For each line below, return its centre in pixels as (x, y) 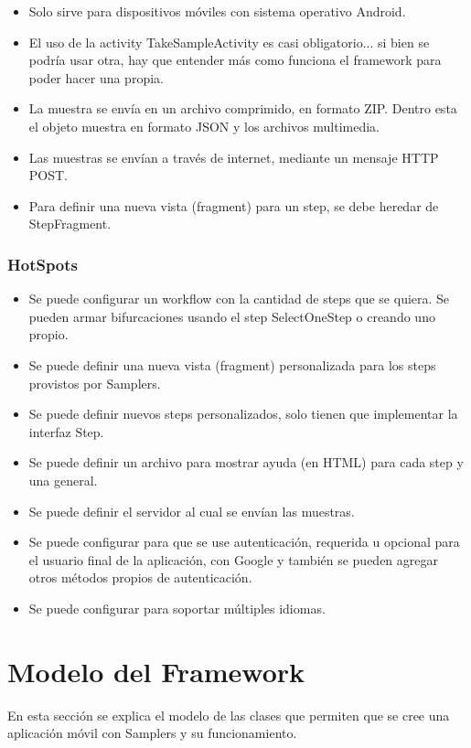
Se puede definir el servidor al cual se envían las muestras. (192, 511)
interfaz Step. (66, 431)
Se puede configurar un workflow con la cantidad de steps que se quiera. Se (239, 299)
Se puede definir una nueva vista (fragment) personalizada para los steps (232, 364)
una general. (63, 480)
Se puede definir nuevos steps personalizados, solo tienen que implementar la (243, 414)
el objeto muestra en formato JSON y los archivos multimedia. (204, 126)
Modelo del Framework (156, 671)
